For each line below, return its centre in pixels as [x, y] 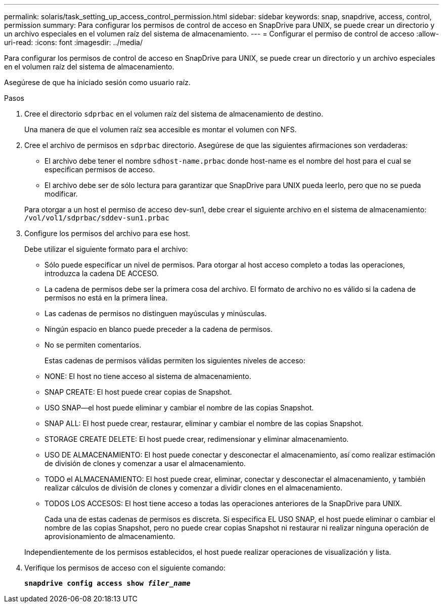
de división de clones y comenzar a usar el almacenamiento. [145, 463]
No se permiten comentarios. [93, 345]
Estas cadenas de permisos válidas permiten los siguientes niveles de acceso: [175, 361]
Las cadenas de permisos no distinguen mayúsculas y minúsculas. [156, 313]
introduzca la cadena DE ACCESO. [102, 273]
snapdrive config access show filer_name [107, 583]
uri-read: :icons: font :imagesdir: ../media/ [73, 42]
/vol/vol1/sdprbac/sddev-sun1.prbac [97, 218]
